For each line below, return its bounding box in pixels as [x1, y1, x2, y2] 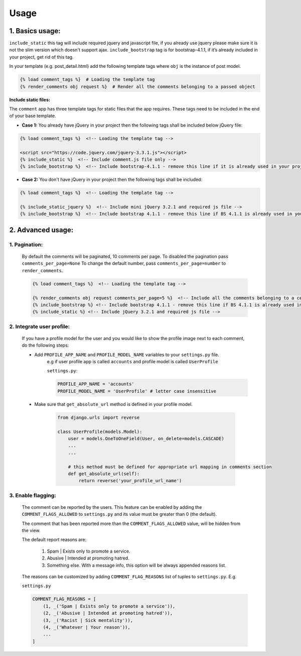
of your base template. [9, 113, 56, 119]
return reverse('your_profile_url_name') [78, 478, 182, 484]
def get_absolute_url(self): [68, 471, 140, 477]
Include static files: [9, 96, 50, 102]
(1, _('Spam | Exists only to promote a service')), [43, 603, 176, 609]
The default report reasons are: [22, 536, 87, 542]
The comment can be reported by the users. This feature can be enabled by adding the [22, 504, 202, 510]
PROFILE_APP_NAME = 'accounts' [57, 381, 135, 387]
